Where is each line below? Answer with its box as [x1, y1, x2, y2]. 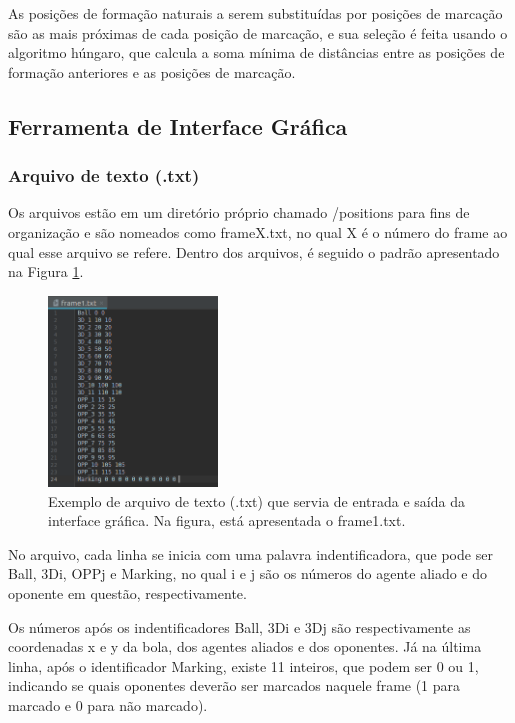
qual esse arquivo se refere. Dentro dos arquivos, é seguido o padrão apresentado [8, 241, 500, 262]
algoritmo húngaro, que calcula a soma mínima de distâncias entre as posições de [8, 42, 505, 63]
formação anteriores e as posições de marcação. [8, 61, 296, 82]
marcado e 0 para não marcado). [8, 695, 208, 716]
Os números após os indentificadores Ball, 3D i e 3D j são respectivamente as [8, 616, 471, 637]
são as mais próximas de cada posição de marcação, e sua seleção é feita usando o [8, 22, 508, 43]
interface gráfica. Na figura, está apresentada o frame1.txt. [48, 510, 406, 531]
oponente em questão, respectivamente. [8, 583, 247, 604]
